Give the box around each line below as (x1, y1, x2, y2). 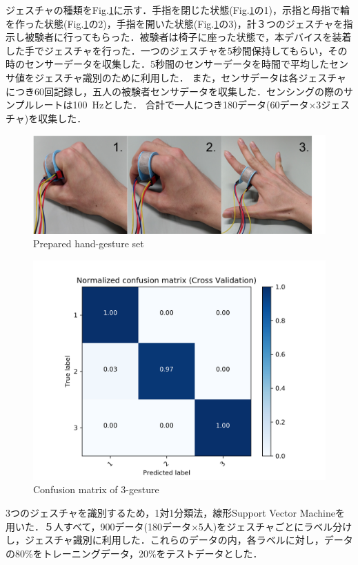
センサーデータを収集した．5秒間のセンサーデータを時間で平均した (24, 57, 329, 71)
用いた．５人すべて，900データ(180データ (6, 519, 191, 533)
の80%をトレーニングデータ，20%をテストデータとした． (6, 546, 263, 560)
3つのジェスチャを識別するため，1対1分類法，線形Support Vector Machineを (6, 505, 345, 519)
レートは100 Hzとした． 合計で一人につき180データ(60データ (34, 97, 309, 112)
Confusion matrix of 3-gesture (33, 482, 159, 497)
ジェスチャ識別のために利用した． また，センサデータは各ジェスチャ (34, 70, 347, 84)
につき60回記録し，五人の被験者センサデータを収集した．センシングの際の (6, 84, 344, 98)
